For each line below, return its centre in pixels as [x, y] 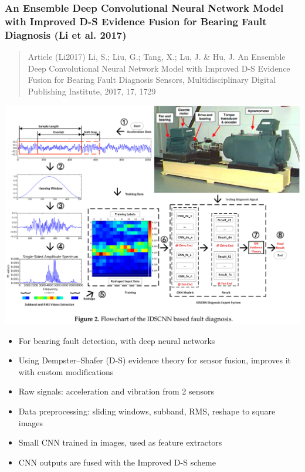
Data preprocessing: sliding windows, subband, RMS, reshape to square [147, 411]
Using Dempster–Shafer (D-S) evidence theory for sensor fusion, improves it [155, 360]
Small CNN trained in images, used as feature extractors [120, 442]
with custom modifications [66, 371]
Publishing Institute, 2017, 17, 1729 [92, 91]
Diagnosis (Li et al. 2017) [66, 34]
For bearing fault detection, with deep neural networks [117, 340]
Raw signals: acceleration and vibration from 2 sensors [116, 391]
